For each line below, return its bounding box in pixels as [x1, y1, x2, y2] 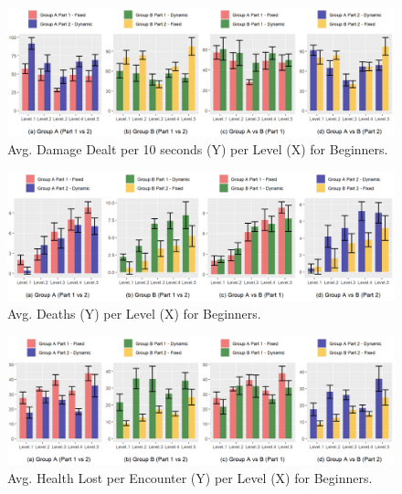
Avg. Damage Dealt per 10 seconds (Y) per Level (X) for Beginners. [7, 140, 388, 159]
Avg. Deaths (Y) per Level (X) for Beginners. [7, 304, 261, 322]
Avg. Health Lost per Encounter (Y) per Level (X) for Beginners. [7, 468, 373, 487]
